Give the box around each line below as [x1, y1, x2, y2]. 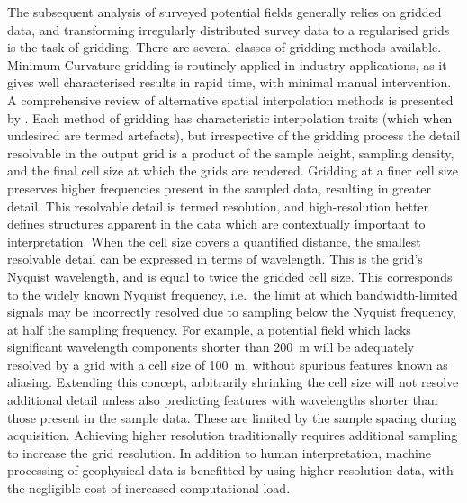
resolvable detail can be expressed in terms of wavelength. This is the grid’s [7, 249, 423, 268]
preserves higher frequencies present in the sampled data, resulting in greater [7, 178, 431, 197]
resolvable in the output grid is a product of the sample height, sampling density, [7, 143, 454, 162]
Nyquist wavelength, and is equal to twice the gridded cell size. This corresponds [7, 266, 453, 285]
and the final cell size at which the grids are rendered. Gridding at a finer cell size [7, 161, 459, 180]
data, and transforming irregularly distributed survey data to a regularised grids [7, 20, 450, 39]
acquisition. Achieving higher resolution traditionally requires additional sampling [7, 426, 458, 445]
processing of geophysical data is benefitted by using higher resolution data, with [7, 461, 454, 480]
